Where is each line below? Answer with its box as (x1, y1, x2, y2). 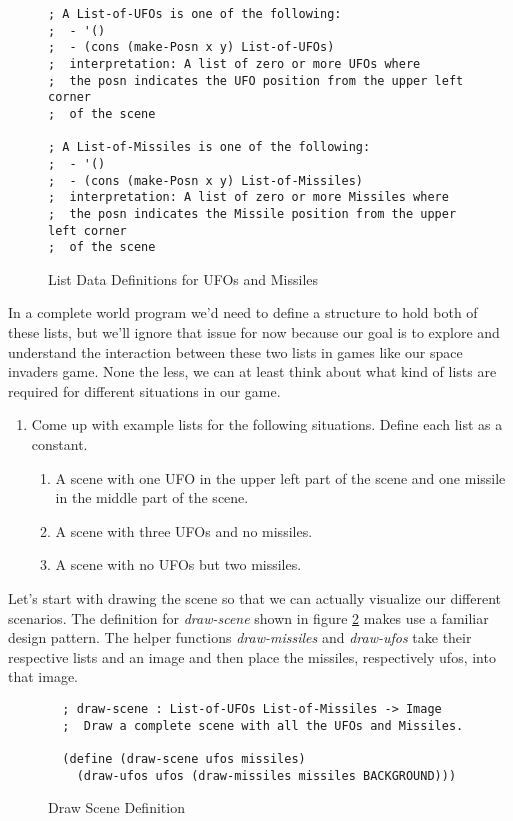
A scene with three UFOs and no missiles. (55, 520, 313, 541)
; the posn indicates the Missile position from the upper (48, 206, 457, 221)
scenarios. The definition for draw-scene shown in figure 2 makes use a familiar (8, 607, 489, 628)
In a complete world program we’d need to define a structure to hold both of (8, 302, 478, 323)
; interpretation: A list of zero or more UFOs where (48, 56, 421, 71)
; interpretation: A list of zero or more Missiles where (48, 190, 449, 205)
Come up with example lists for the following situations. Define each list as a (31, 414, 503, 435)
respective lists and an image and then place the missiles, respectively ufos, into (8, 646, 496, 667)
